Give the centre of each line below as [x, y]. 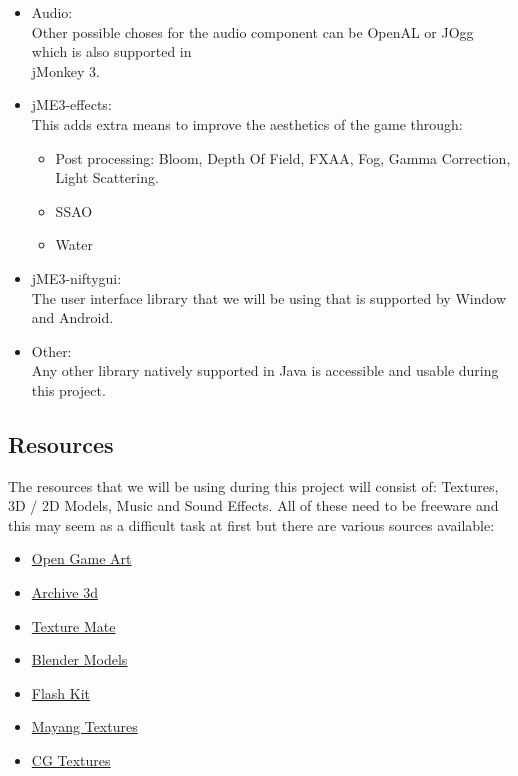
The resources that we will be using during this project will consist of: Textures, [253, 485]
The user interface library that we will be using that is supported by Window [268, 297]
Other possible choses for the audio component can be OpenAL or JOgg [252, 31]
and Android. [72, 317]
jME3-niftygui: [76, 277]
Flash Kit [61, 692]
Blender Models [79, 659]
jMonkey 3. [65, 70]
